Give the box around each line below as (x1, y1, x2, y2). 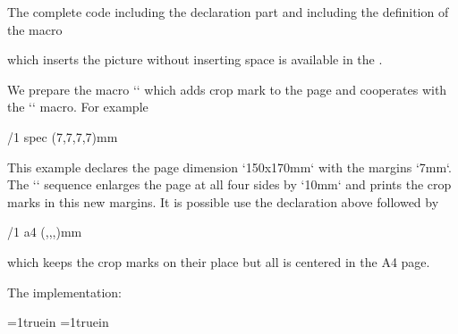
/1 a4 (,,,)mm (7, 222, 82, 241)
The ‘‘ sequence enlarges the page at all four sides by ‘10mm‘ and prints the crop (7, 175, 452, 194)
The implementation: (7, 282, 122, 301)
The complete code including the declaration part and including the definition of (7, 3, 449, 21)
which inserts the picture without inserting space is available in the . (7, 50, 383, 69)
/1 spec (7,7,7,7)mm (7, 127, 118, 146)
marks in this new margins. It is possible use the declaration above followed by (7, 192, 439, 211)
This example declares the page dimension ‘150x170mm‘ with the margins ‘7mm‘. (7, 157, 452, 176)
